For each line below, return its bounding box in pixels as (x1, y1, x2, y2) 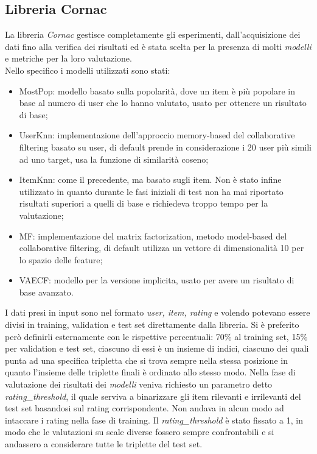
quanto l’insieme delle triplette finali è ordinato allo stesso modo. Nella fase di (5, 366, 296, 378)
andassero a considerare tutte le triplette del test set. (5, 438, 203, 450)
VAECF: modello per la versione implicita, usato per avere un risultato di (19, 274, 294, 286)
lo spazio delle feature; (19, 253, 103, 266)
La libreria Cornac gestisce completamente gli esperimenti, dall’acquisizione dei (5, 28, 301, 41)
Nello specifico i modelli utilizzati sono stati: (5, 63, 170, 76)
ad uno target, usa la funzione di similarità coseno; (19, 152, 209, 165)
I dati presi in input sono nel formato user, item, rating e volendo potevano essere (5, 306, 310, 319)
